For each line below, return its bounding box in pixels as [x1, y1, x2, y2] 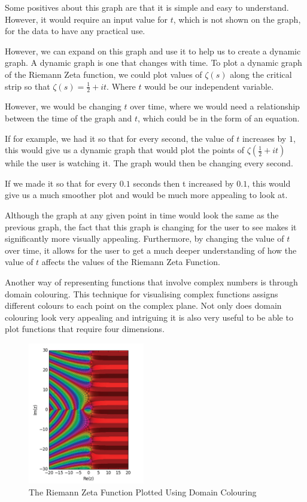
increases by [242, 132, 287, 144]
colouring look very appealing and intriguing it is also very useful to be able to [5, 311, 293, 323]
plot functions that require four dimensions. [5, 323, 165, 335]
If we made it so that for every [5, 177, 117, 189]
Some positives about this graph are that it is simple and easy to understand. [5, 1, 289, 13]
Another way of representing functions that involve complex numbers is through [5, 275, 298, 288]
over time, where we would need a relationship [130, 100, 300, 112]
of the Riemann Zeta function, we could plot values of [5, 68, 202, 80]
